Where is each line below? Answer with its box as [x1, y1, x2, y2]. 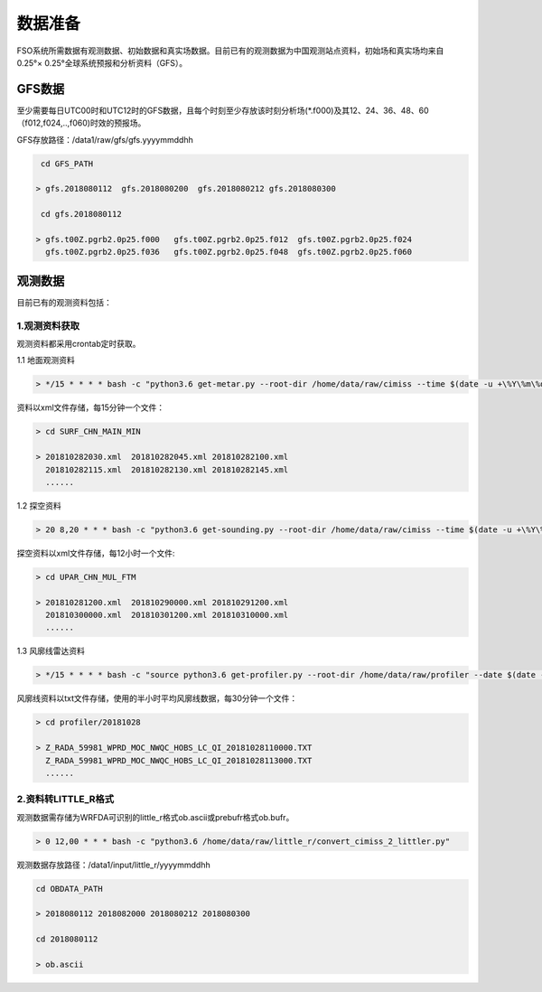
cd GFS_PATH [41, 158, 94, 169]
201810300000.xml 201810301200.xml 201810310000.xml [45, 610, 289, 620]
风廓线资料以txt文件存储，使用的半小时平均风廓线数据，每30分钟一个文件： [16, 693, 298, 704]
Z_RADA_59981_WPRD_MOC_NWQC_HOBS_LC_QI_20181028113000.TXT [45, 755, 313, 765]
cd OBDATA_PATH [35, 884, 103, 894]
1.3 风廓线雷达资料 [16, 646, 85, 657]
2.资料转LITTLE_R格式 [16, 793, 115, 806]
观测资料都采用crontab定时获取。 [16, 338, 141, 349]
